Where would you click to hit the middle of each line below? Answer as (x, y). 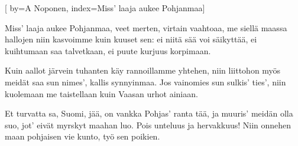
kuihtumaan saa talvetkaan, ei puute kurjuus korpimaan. (108, 50)
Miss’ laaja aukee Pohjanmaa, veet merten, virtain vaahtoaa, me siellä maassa (146, 27)
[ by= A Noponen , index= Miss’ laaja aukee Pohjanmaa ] (105, 8)
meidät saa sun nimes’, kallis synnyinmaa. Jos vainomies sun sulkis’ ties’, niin (145, 82)
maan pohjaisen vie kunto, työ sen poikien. (82, 136)
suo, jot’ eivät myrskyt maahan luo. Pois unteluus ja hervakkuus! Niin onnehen (148, 125)
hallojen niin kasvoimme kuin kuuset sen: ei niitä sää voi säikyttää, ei (131, 39)
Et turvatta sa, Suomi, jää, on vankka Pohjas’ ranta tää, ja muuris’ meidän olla (149, 113)
